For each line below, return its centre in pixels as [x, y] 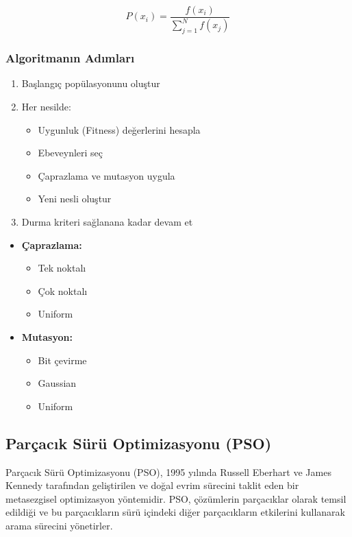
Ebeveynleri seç [71, 153]
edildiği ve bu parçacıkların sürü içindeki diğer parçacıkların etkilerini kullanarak [175, 512]
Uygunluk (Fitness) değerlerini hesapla [119, 129]
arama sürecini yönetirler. [59, 525]
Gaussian [57, 383]
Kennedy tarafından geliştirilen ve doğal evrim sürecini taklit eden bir [152, 485]
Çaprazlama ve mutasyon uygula [106, 175]
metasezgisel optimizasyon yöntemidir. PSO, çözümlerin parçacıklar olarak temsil [176, 498]
